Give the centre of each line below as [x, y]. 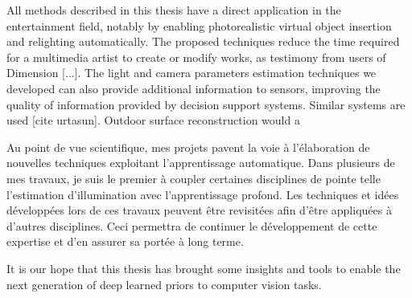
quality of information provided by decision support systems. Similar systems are [206, 104]
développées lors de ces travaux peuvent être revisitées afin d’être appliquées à [199, 210]
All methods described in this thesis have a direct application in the [174, 10]
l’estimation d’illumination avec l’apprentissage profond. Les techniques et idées [203, 194]
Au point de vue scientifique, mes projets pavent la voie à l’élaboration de [188, 147]
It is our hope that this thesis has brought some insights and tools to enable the [204, 268]
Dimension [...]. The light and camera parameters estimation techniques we [192, 73]
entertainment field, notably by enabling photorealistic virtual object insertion [199, 25]
